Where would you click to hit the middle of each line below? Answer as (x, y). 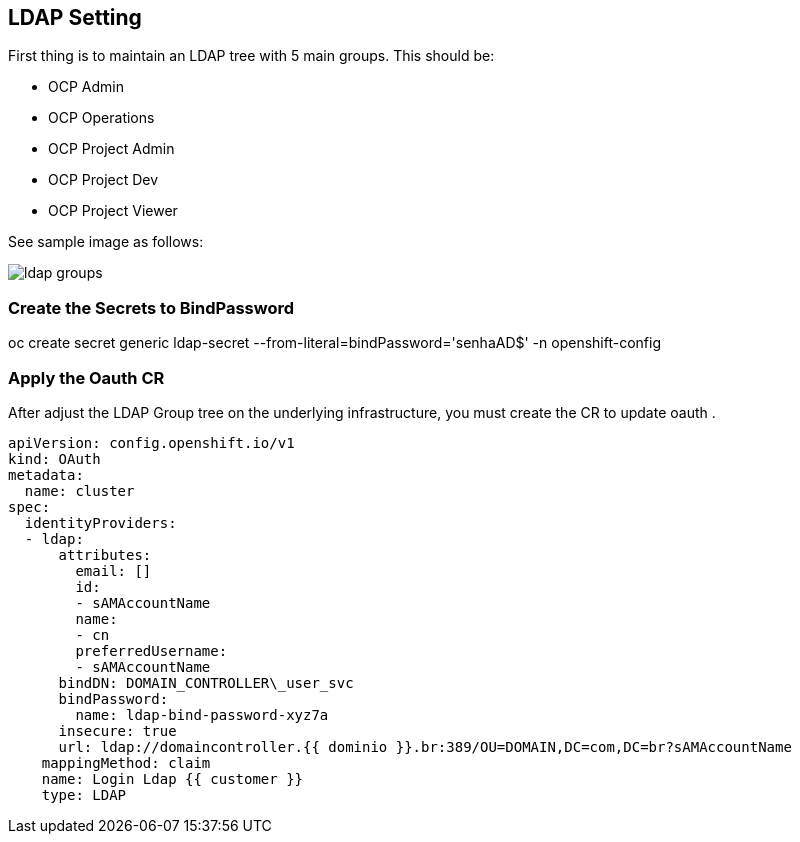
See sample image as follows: (106, 242)
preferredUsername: (151, 650)
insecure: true (117, 730)
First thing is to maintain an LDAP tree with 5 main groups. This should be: (251, 56)
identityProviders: (100, 522)
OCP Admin (86, 87)
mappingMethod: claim (126, 762)
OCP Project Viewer (113, 211)
